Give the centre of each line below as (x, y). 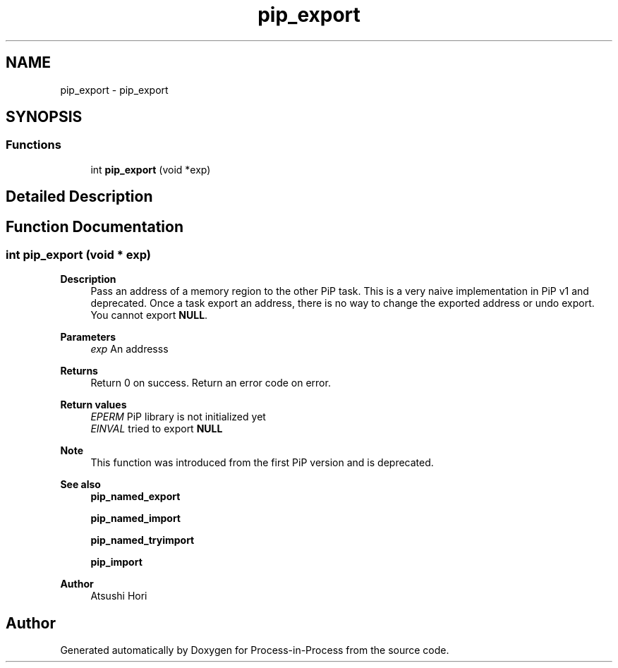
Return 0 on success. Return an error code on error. (211, 383)
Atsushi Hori (119, 596)
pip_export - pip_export (114, 90)
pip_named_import (135, 518)
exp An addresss (129, 349)
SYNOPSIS (44, 117)
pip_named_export (135, 497)
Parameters (88, 337)
